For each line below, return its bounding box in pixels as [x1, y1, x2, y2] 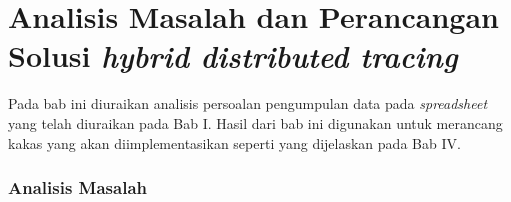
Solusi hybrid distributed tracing [8, 35, 458, 77]
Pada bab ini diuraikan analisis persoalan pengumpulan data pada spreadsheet [8, 93, 488, 114]
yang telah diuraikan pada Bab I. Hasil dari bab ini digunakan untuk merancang [8, 112, 503, 133]
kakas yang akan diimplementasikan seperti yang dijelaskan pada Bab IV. [8, 132, 461, 153]
